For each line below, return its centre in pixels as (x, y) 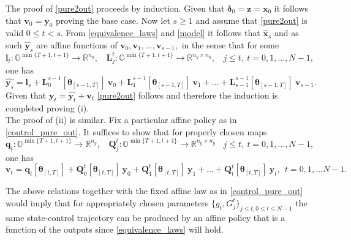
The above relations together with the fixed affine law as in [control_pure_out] (154, 191)
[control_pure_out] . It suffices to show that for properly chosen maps (136, 131)
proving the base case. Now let (113, 20)
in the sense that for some (230, 44)
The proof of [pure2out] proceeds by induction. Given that (115, 8)
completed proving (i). (47, 107)
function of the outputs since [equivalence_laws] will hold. (115, 229)
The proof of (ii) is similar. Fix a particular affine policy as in (121, 120)
